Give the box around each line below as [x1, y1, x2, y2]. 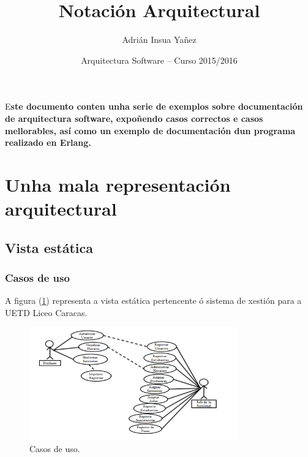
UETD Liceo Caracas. [5, 306, 88, 319]
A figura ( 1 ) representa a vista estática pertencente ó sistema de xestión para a [5, 294, 302, 307]
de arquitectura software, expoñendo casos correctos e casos [5, 111, 263, 124]
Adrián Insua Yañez [122, 33, 197, 46]
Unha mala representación [5, 172, 231, 197]
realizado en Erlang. [5, 136, 91, 149]
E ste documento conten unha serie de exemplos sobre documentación [5, 100, 303, 113]
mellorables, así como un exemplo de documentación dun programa [5, 124, 296, 137]
